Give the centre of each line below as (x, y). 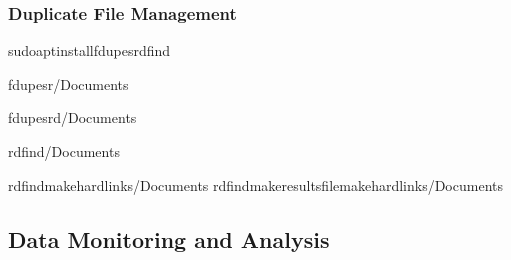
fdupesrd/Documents (72, 117)
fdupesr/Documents (68, 83)
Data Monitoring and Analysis (169, 238)
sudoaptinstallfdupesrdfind (89, 50)
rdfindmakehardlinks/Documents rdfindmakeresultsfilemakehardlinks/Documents (255, 184)
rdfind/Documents (64, 151)
